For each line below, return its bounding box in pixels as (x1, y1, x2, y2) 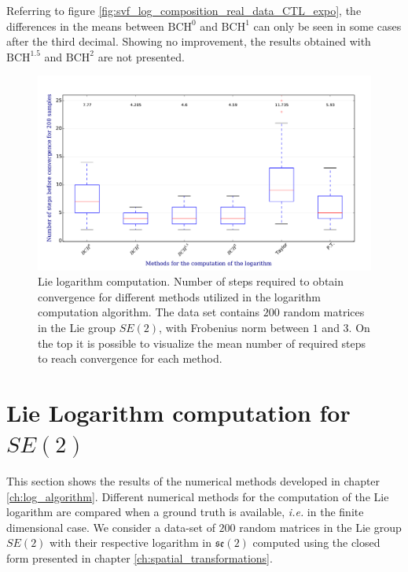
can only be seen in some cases (253, 17, 402, 34)
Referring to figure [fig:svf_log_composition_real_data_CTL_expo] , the (6, 2, 362, 18)
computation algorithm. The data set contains (38, 304, 260, 320)
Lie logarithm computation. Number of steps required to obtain (38, 273, 344, 290)
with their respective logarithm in (50, 534, 211, 551)
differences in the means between (6, 17, 164, 34)
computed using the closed (252, 534, 380, 551)
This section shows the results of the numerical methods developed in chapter (6, 473, 380, 489)
